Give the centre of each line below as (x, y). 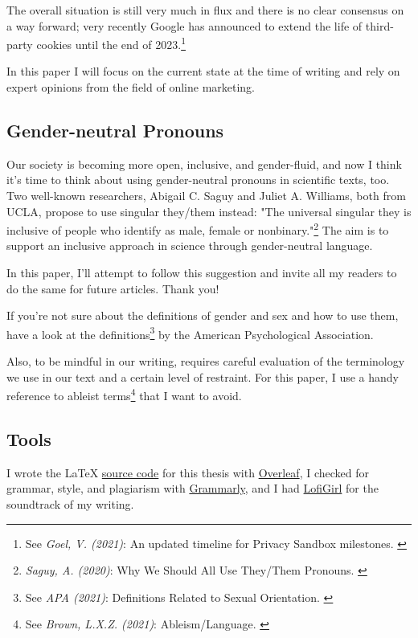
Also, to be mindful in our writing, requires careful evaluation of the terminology (206, 361)
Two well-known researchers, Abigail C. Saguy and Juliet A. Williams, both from (206, 196)
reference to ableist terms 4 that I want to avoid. (124, 394)
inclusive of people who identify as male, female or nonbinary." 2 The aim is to (198, 229)
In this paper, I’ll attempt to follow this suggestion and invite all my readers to (202, 273)
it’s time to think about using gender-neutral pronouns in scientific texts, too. (198, 180)
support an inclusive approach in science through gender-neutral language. (190, 245)
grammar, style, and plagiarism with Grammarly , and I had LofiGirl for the (193, 488)
